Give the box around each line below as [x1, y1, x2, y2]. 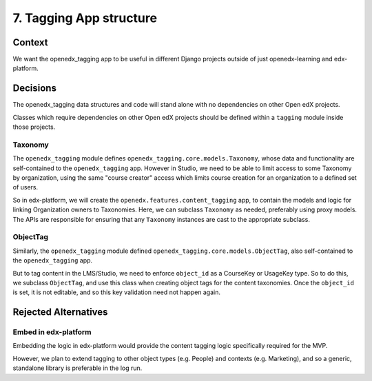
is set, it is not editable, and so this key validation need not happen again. [12, 288, 220, 296]
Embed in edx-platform [12, 327, 92, 337]
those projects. [12, 123, 56, 131]
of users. [12, 183, 39, 192]
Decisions [12, 83, 56, 94]
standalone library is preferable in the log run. [12, 364, 143, 372]
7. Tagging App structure [12, 10, 158, 25]
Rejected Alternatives [12, 307, 108, 318]
